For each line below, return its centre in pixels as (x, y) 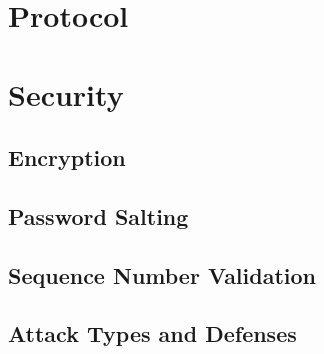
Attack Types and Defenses (152, 333)
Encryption (67, 157)
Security (66, 93)
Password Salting (98, 215)
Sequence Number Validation (162, 274)
